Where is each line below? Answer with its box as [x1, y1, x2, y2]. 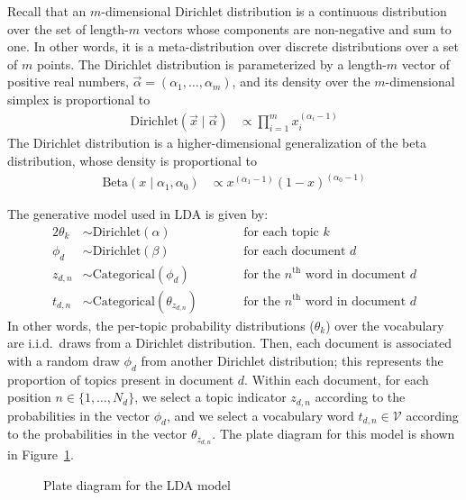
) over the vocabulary [325, 315, 444, 334]
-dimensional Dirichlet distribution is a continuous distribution [101, 2, 447, 20]
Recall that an [7, 2, 87, 20]
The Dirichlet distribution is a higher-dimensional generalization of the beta [7, 133, 426, 152]
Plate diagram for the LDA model [43, 475, 231, 494]
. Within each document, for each [244, 369, 429, 388]
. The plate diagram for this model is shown [212, 424, 455, 443]
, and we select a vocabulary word [166, 405, 354, 424]
